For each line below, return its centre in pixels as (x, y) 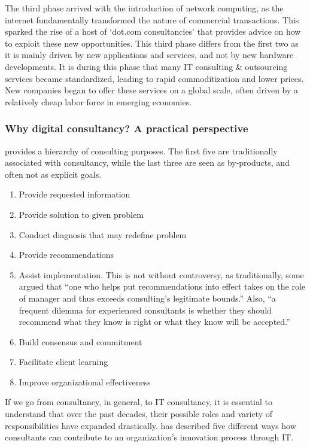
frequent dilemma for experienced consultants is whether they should (145, 310)
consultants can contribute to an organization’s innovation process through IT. (149, 437)
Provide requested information (75, 194)
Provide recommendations (66, 255)
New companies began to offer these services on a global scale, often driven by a (152, 90)
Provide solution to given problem (81, 214)
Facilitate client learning (63, 362)
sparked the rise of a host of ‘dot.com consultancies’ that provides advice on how (153, 31)
